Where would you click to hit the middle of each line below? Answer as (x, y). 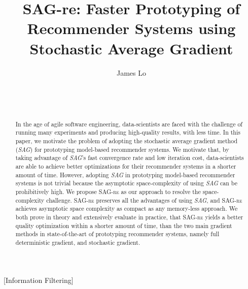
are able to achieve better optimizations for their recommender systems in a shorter (126, 166)
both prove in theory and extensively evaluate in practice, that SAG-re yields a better (129, 217)
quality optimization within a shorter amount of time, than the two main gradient (124, 225)
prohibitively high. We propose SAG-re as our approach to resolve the (108, 191)
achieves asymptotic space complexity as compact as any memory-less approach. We (127, 208)
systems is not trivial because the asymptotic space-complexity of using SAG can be (126, 183)
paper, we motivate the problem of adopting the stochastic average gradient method (127, 140)
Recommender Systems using (131, 28)
